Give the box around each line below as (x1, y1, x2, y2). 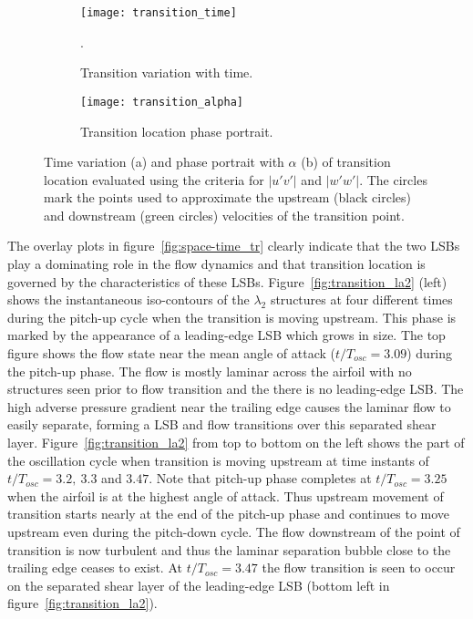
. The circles (359, 170, 427, 189)
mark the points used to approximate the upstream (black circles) (44, 188, 411, 207)
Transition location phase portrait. (80, 121, 273, 140)
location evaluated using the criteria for (44, 170, 264, 189)
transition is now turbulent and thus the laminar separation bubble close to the (7, 540, 451, 559)
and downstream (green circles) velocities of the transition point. (44, 205, 405, 224)
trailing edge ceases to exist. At (7, 558, 182, 577)
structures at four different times (270, 290, 453, 309)
